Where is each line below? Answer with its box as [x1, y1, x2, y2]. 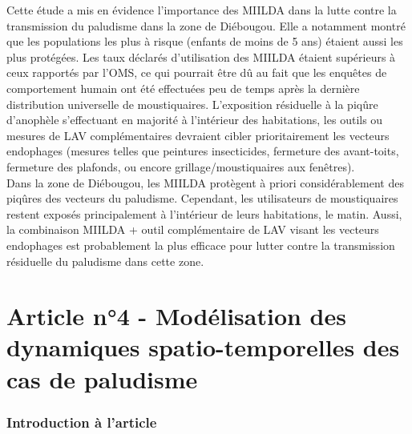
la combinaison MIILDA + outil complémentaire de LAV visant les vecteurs [6, 221, 379, 238]
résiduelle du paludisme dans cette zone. [6, 252, 204, 269]
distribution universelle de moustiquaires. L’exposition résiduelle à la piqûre [6, 95, 378, 112]
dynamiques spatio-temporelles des [6, 331, 400, 364]
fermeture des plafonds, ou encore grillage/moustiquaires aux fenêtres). [6, 158, 355, 175]
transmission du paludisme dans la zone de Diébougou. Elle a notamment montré [6, 17, 406, 34]
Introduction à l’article [6, 412, 157, 432]
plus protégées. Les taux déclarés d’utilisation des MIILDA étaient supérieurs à [6, 48, 396, 65]
